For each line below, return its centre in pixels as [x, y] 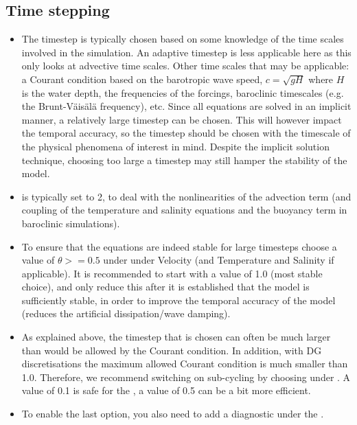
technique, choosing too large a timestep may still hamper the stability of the [184, 160]
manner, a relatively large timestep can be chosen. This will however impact [182, 119]
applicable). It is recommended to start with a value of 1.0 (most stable [172, 273]
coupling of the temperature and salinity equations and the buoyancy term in [184, 210]
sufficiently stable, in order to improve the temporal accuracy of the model [178, 300]
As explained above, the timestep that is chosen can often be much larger [176, 337]
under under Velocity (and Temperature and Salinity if [219, 260]
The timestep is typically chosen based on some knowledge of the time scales [183, 39]
